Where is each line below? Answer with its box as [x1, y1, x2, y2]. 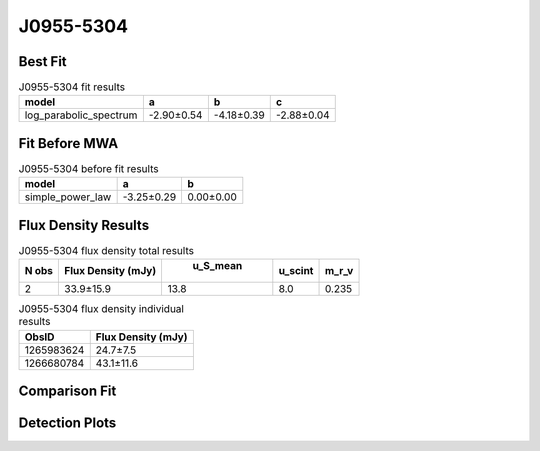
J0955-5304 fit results [18, 80, 125, 94]
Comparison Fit [18, 383, 117, 400]
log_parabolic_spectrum [24, 108, 138, 122]
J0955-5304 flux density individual [18, 302, 185, 316]
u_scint [278, 264, 314, 278]
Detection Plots [18, 415, 117, 432]
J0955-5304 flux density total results [18, 244, 195, 258]
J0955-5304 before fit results [18, 162, 159, 176]
